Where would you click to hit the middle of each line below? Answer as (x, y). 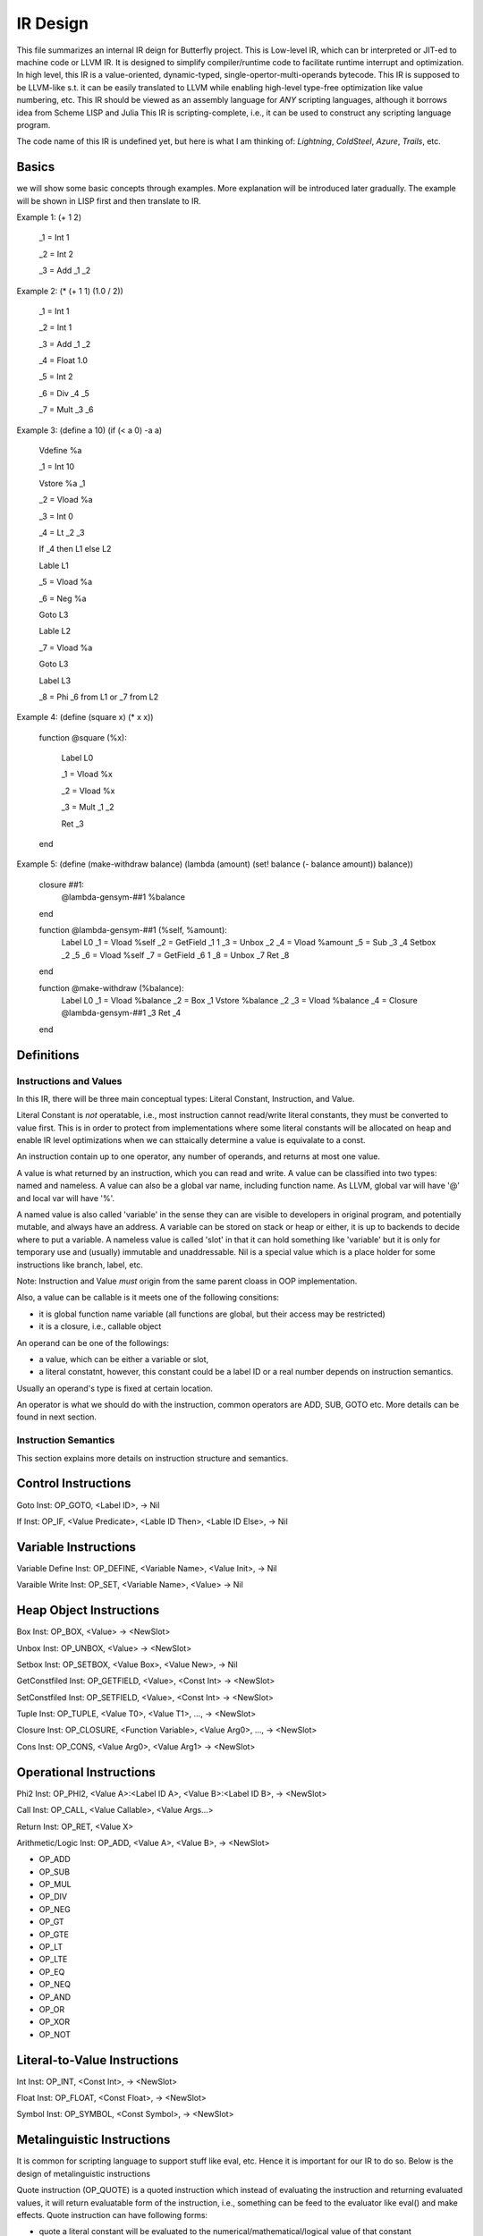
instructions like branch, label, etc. (80, 1265)
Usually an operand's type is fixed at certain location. (115, 1388)
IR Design (53, 23)
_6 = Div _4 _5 (64, 393)
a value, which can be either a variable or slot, (124, 1359)
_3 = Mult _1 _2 (88, 807)
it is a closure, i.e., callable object (100, 1326)
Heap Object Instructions (88, 1610)
